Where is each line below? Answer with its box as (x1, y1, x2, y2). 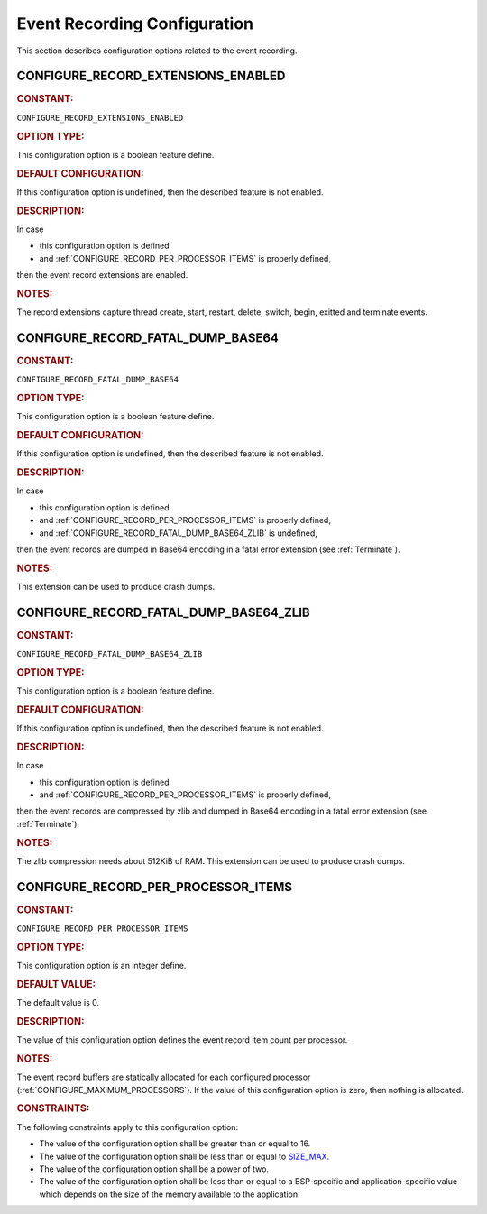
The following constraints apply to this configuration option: (16, 1121, 239, 1132)
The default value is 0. (16, 998, 100, 1008)
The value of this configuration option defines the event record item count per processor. (16, 1035, 348, 1045)
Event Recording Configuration (16, 14, 254, 33)
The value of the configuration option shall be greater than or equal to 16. (39, 1138, 311, 1149)
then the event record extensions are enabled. (16, 270, 188, 281)
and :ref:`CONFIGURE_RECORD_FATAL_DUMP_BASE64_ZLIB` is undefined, (39, 528, 317, 538)
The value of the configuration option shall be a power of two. (39, 1163, 270, 1174)
